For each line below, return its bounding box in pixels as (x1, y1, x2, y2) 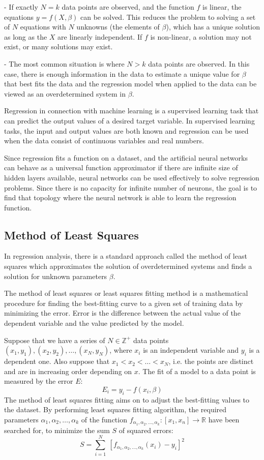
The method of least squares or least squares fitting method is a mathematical (4, 288, 248, 298)
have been (208, 414, 240, 424)
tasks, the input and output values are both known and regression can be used (4, 125, 249, 136)
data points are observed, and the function (62, 2, 194, 12)
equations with (20, 21, 66, 32)
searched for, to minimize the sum (4, 424, 110, 435)
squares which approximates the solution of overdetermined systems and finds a (4, 261, 252, 271)
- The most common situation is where (4, 58, 125, 69)
